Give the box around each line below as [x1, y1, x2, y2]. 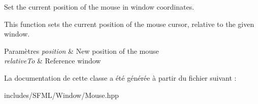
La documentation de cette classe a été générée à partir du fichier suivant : [4, 72, 237, 83]
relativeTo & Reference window [4, 55, 101, 66]
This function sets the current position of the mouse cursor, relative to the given [4, 18, 254, 29]
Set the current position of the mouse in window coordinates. [4, 2, 195, 12]
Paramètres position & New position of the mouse [4, 45, 159, 56]
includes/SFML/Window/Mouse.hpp [4, 89, 119, 100]
